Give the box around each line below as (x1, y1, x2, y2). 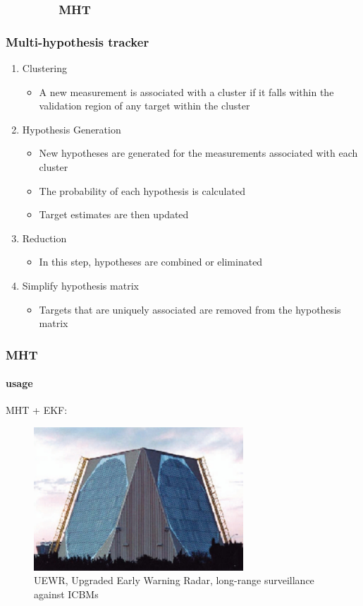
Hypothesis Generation (22, 121, 121, 136)
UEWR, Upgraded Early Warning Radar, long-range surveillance (34, 573, 314, 588)
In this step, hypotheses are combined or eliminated (39, 254, 263, 269)
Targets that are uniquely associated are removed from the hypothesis (39, 302, 341, 316)
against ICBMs (34, 587, 99, 602)
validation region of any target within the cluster (39, 98, 250, 113)
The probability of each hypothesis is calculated (39, 183, 245, 198)
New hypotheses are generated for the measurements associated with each (39, 145, 358, 160)
